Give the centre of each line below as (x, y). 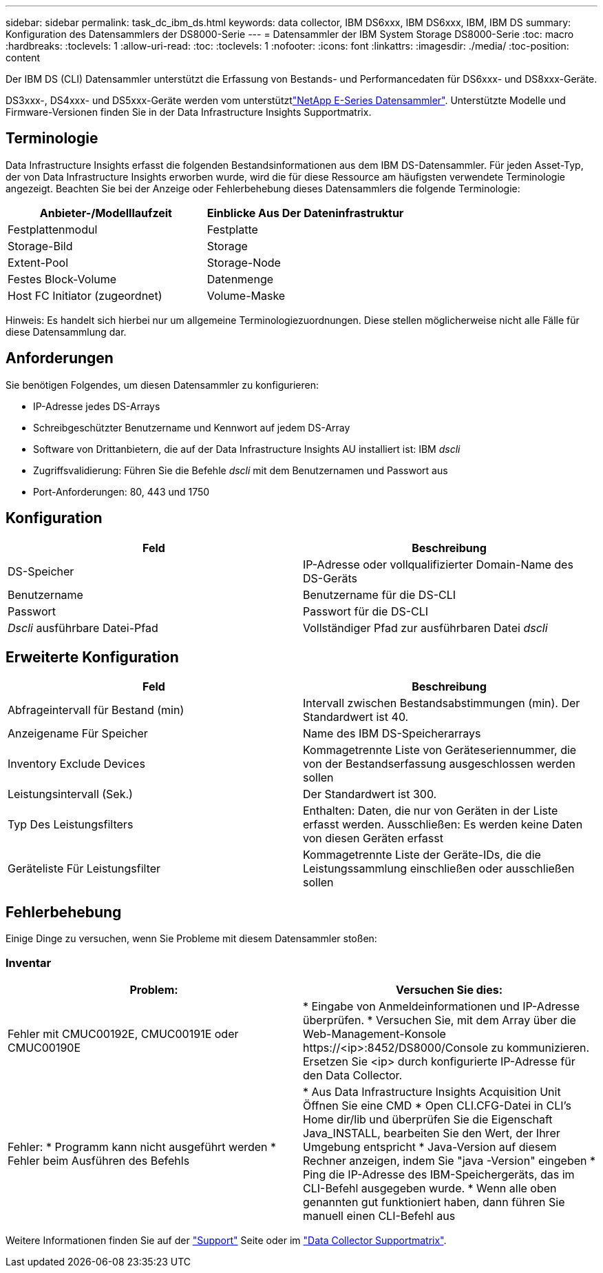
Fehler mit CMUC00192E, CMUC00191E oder (123, 1033)
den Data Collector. (353, 1075)
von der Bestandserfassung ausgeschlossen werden (439, 764)
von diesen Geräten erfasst (373, 838)
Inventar (29, 963)
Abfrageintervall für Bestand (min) (96, 710)
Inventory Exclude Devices (76, 764)
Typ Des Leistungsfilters (71, 825)
